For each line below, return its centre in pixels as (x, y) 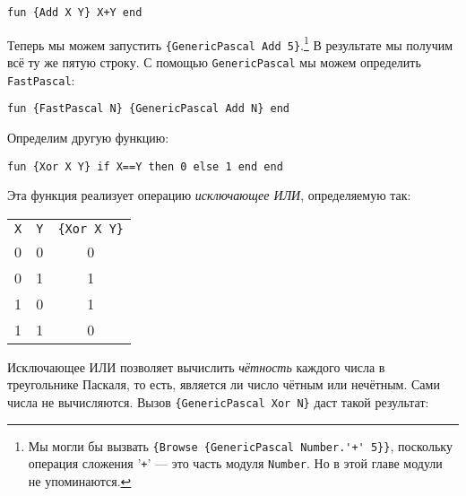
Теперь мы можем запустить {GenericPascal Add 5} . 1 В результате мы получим (230, 43)
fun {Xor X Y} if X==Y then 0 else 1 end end (145, 166)
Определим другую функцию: (88, 137)
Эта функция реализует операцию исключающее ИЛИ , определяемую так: (209, 195)
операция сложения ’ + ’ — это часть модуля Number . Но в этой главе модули (235, 463)
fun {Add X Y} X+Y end (75, 13)
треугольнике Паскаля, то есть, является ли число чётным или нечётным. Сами (224, 384)
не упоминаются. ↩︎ (80, 480)
